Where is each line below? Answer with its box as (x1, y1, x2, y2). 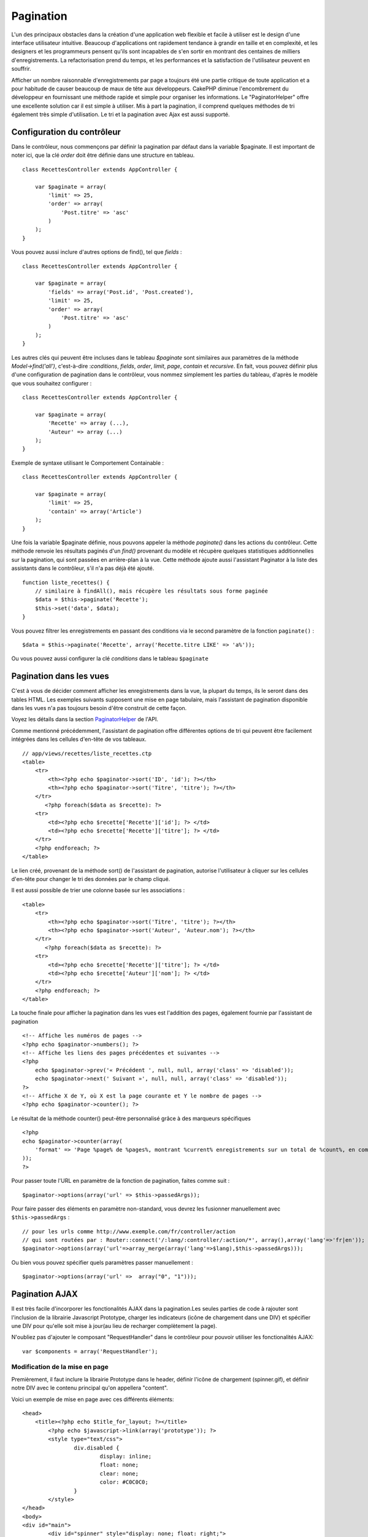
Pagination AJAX (11, 1289, 78, 1300)
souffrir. (11, 65, 32, 73)
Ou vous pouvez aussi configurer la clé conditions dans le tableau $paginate (11, 655, 209, 662)
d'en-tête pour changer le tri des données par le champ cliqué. (11, 875, 171, 882)
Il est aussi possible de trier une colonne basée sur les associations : (11, 887, 185, 894)
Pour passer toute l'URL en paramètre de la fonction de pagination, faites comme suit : (11, 1177, 230, 1185)
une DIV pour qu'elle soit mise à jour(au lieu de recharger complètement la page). (11, 1322, 217, 1329)
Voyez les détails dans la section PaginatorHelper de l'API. (11, 716, 159, 723)
